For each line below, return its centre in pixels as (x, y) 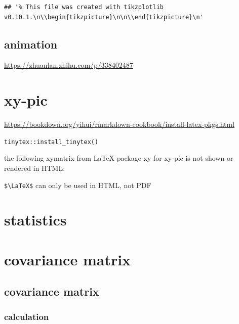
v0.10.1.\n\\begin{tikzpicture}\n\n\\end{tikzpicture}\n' (104, 17)
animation (31, 44)
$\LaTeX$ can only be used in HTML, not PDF (78, 185)
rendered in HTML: (35, 168)
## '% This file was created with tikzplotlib (84, 7)
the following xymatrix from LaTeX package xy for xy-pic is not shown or (119, 158)
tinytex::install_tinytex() (51, 142)
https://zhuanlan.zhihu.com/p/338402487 (69, 65)
